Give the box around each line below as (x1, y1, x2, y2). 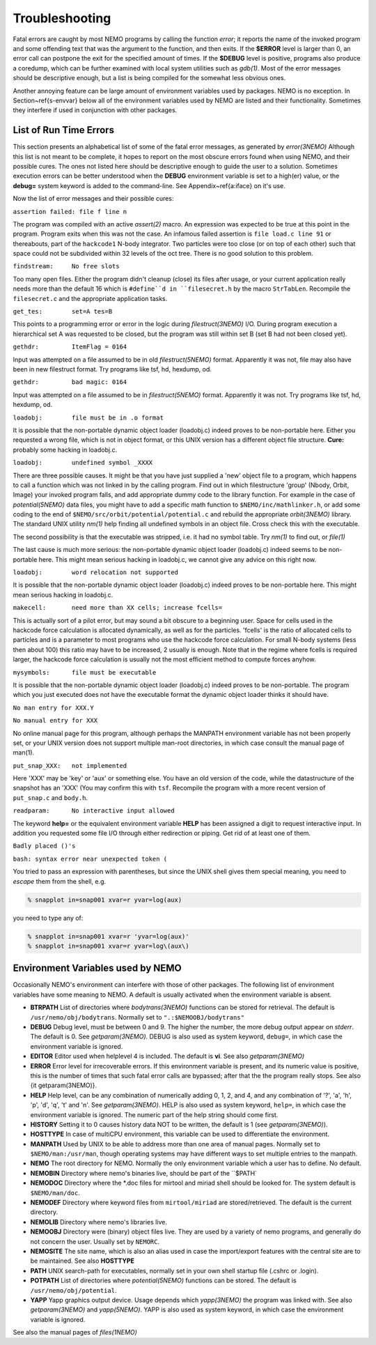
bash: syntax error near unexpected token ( (13, 854, 168, 863)
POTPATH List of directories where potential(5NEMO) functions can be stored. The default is (30, 1276, 297, 1285)
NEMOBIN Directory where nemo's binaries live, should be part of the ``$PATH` (30, 1169, 258, 1177)
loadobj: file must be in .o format (13, 413, 164, 422)
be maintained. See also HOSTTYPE (30, 1256, 135, 1265)
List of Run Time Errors (13, 124, 115, 136)
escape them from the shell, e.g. (13, 877, 107, 885)
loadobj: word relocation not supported (13, 569, 179, 576)
